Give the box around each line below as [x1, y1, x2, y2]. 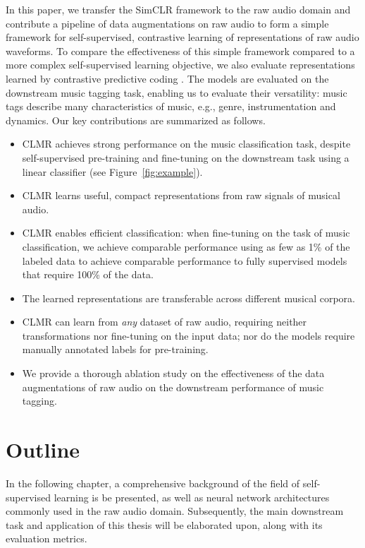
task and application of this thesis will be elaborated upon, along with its [6, 517, 323, 532]
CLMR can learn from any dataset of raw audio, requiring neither [22, 314, 307, 329]
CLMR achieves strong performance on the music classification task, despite [22, 136, 351, 151]
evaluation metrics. [6, 531, 87, 546]
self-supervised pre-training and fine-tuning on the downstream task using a [22, 150, 349, 165]
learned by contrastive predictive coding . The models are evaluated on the [6, 71, 329, 85]
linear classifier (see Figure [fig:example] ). [22, 164, 203, 179]
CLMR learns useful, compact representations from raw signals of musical [22, 188, 340, 203]
